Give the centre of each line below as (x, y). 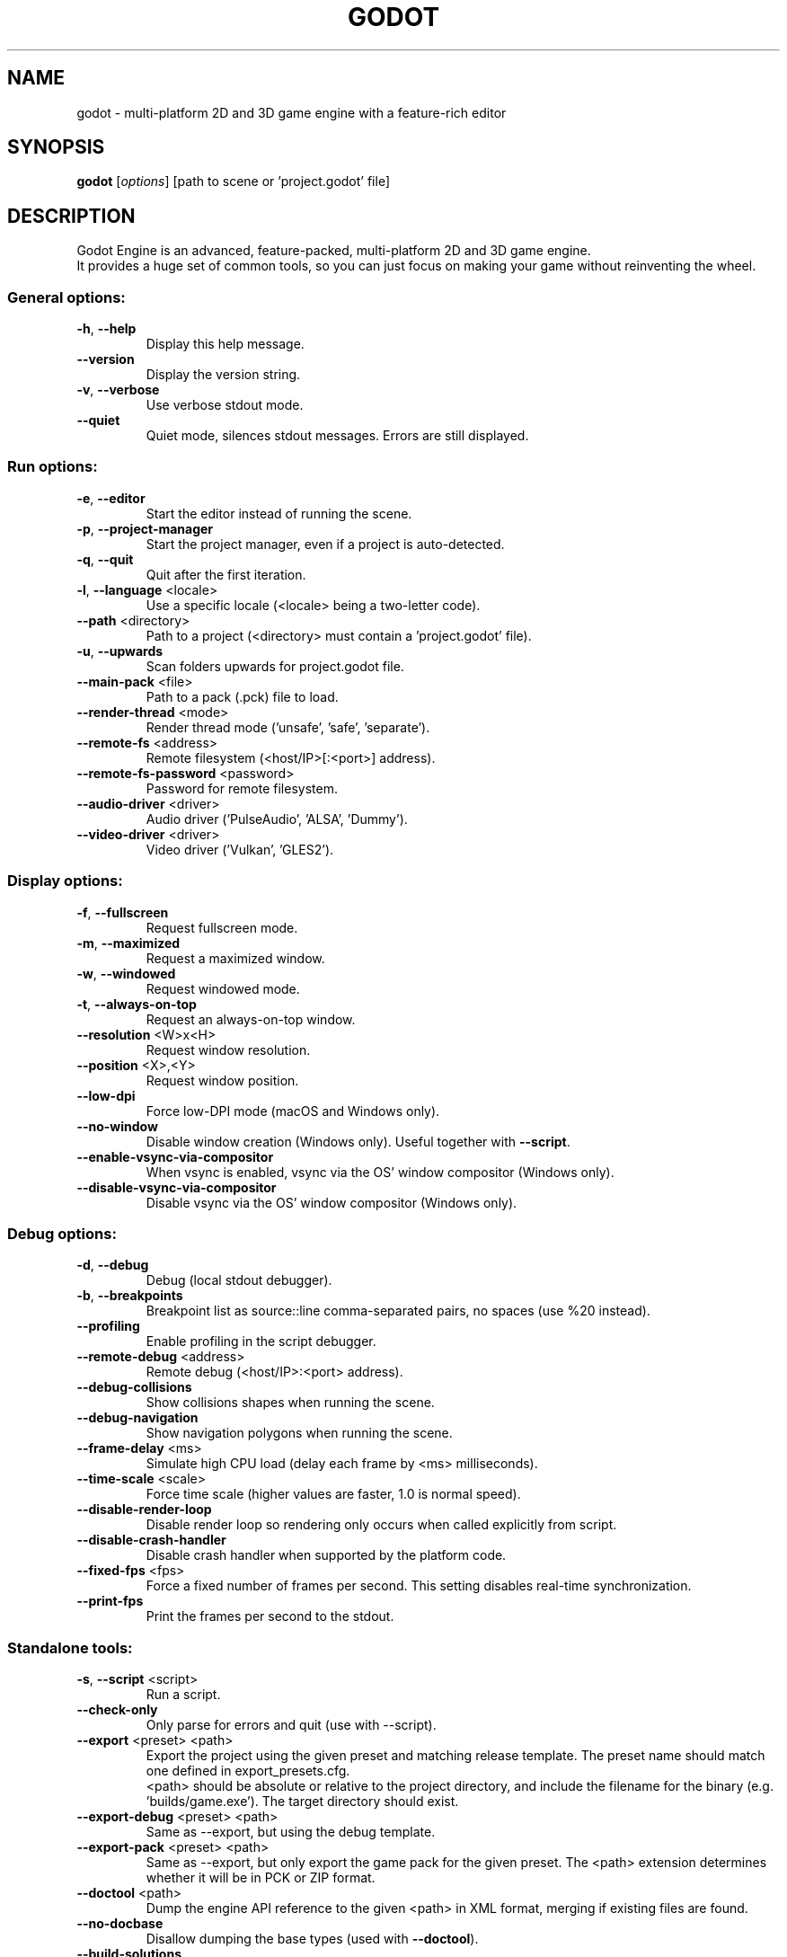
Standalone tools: (70, 1647)
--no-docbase (120, 1924)
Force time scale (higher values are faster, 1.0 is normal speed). (333, 1494)
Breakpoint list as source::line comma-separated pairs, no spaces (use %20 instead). (398, 1311)
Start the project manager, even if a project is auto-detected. (325, 544)
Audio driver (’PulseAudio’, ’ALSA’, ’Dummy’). (277, 819)
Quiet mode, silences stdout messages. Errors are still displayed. (337, 436)
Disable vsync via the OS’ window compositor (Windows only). (332, 1202)
